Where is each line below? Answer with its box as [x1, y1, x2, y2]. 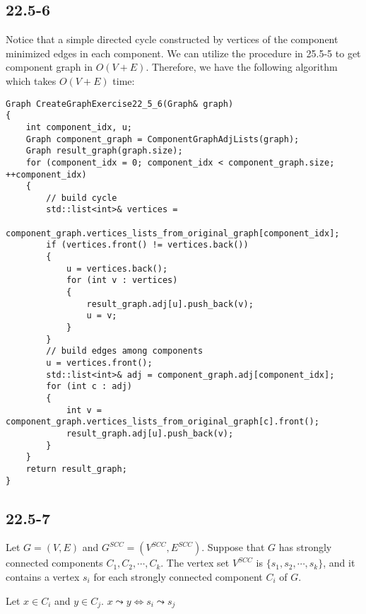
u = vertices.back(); [66, 263, 168, 274]
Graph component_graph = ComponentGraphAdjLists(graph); [25, 134, 300, 144]
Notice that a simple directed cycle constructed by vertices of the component [6, 32, 338, 47]
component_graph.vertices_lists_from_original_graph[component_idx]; [6, 228, 340, 238]
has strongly [278, 540, 332, 555]
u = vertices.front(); [46, 358, 153, 369]
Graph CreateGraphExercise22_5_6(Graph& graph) [6, 98, 234, 109]
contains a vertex [6, 569, 80, 584]
